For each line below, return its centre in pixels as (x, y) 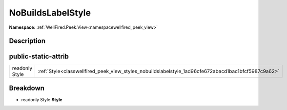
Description (27, 41)
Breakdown (27, 88)
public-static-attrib (39, 57)
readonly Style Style (42, 99)
